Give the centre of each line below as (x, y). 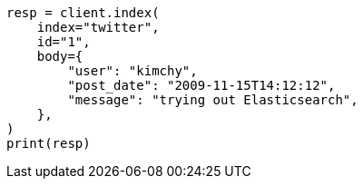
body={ (60, 56)
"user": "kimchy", (132, 71)
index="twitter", (98, 27)
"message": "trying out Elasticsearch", (213, 100)
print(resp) (49, 143)
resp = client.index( (83, 13)
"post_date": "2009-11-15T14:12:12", (201, 85)
